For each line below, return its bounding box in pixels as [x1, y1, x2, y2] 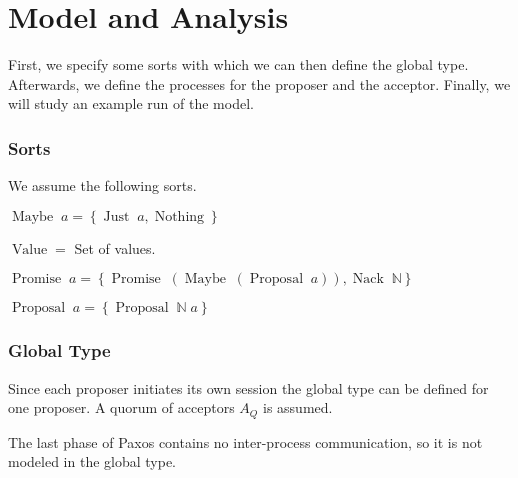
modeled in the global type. [8, 451, 177, 472]
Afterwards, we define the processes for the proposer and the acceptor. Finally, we [8, 73, 511, 94]
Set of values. [74, 237, 156, 258]
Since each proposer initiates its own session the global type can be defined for [8, 377, 489, 398]
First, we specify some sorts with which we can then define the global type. [8, 54, 469, 75]
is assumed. [263, 397, 333, 418]
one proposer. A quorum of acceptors [8, 397, 235, 418]
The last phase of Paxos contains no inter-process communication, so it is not [8, 431, 483, 452]
